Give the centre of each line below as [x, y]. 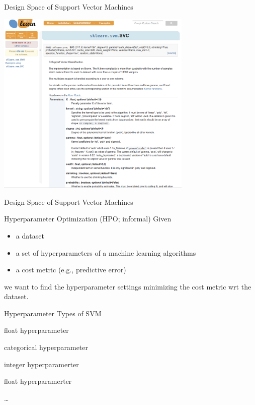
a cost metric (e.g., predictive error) [71, 270]
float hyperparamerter [38, 381]
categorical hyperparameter [46, 347]
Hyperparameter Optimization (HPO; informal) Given [88, 219]
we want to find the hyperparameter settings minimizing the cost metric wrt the [128, 286]
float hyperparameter [36, 330]
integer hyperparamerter [41, 364]
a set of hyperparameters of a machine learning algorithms [106, 252]
